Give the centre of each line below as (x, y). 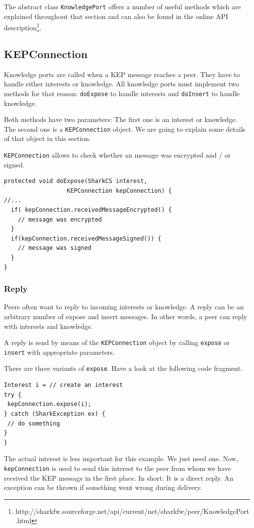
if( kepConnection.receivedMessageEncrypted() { (91, 210)
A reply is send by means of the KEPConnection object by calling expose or (117, 342)
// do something (34, 423)
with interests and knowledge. (48, 326)
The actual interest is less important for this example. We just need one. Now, (121, 458)
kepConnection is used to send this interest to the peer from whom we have (117, 468)
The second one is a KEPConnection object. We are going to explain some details (125, 129)
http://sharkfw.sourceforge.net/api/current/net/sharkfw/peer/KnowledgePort (132, 511)
